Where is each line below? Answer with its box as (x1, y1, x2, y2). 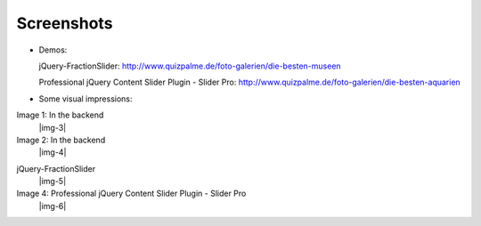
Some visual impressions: (38, 93, 133, 104)
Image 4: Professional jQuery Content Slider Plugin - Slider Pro (16, 188, 247, 199)
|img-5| (38, 176, 67, 187)
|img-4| (38, 147, 67, 157)
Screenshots (16, 13, 113, 33)
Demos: (38, 44, 68, 55)
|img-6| (38, 200, 67, 211)
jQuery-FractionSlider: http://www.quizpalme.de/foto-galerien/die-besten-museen (38, 61, 342, 71)
